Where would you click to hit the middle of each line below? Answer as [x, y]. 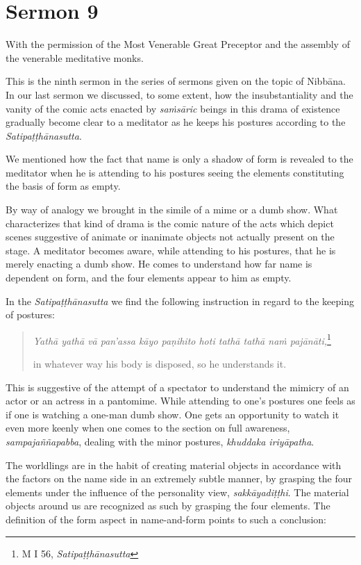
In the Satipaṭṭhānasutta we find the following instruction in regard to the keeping [180, 301]
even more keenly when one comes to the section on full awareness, [148, 428]
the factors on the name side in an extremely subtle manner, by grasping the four [179, 478]
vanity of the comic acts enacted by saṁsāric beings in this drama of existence [173, 108]
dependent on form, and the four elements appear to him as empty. [149, 278]
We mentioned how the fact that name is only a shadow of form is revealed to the [179, 159]
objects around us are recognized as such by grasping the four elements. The [168, 506]
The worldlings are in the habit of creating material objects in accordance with [174, 465]
